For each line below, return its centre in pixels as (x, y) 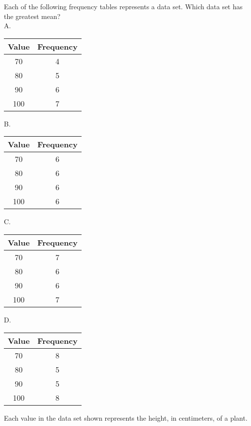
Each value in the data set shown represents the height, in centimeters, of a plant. (126, 417)
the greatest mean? (32, 16)
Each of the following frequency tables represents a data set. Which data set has (123, 6)
